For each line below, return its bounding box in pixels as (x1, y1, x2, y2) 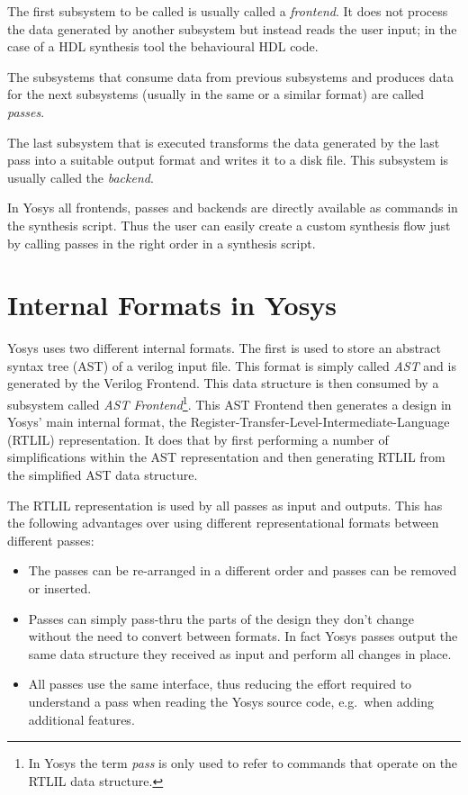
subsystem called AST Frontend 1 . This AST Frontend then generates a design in (7, 393, 452, 413)
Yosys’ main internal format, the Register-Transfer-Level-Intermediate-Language (7, 412, 450, 431)
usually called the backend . (7, 167, 154, 186)
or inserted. (28, 579, 92, 598)
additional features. (28, 709, 135, 728)
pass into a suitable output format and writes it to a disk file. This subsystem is (7, 150, 449, 169)
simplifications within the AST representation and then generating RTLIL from (7, 447, 445, 466)
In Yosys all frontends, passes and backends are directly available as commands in (7, 198, 458, 217)
